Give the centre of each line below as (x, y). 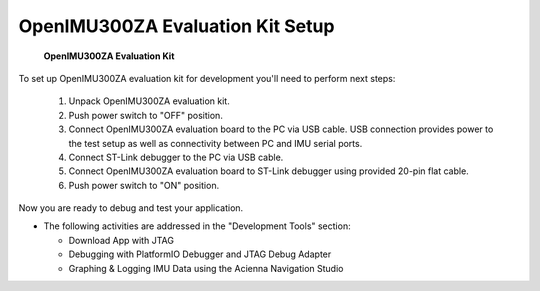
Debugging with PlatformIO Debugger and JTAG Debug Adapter (200, 254)
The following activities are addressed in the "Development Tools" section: (197, 226)
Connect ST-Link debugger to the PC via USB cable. (176, 157)
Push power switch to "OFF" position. (146, 115)
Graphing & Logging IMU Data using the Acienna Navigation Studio (206, 268)
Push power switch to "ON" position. (144, 185)
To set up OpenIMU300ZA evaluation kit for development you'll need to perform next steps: (207, 78)
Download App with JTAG (121, 240)
